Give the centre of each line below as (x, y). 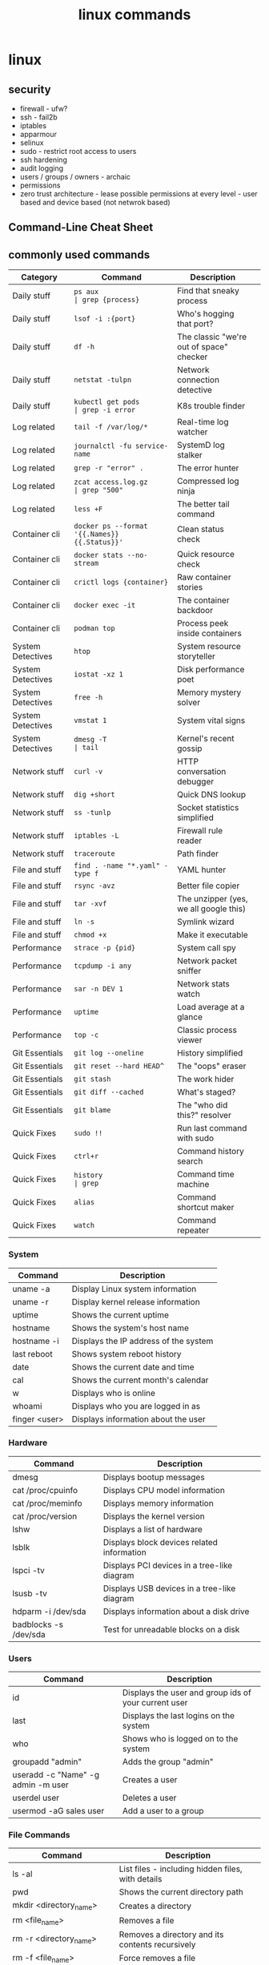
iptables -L (97, 836)
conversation (202, 772)
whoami (27, 1406)
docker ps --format (111, 526)
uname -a (31, 1289)
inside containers (209, 633)
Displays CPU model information (164, 1490)
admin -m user (41, 1785)
